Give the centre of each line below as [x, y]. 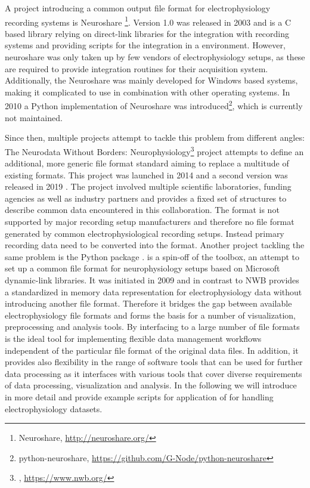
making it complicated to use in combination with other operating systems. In [148, 92]
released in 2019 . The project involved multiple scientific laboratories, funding [148, 186]
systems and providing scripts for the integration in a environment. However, [145, 45]
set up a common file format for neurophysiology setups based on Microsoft [142, 268]
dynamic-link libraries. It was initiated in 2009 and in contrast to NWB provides [152, 280]
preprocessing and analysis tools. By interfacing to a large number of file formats [152, 327]
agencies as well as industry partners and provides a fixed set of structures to [146, 198]
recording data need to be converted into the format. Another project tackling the [155, 245]
